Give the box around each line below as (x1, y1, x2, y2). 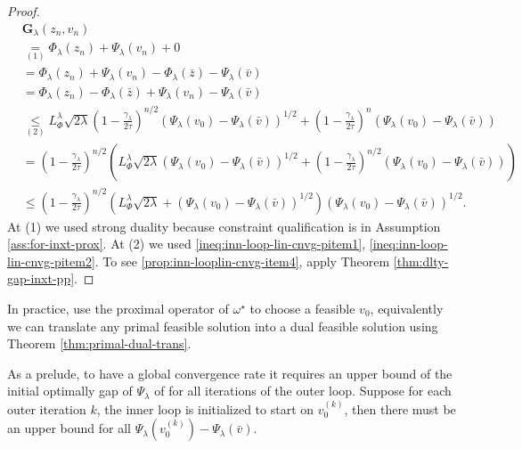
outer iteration (7, 399, 86, 418)
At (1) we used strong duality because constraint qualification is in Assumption (7, 216, 441, 235)
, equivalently (370, 298, 444, 317)
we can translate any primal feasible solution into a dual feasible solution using (7, 316, 438, 335)
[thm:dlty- (393, 251, 449, 270)
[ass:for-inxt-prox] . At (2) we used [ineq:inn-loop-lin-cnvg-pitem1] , (7, 234, 366, 253)
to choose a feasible (249, 298, 355, 317)
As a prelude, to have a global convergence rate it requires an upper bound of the (7, 363, 453, 382)
